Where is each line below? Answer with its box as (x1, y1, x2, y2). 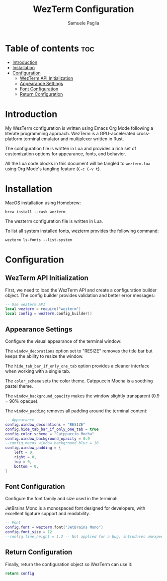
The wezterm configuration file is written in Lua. (5, 218, 103, 224)
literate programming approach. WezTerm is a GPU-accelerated (5, 130, 136, 136)
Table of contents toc (5, 42, 94, 54)
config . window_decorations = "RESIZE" (5, 422, 85, 427)
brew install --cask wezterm (5, 209, 66, 214)
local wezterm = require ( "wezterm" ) (5, 306, 81, 311)
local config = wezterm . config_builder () (5, 311, 92, 316)
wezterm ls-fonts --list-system (5, 237, 72, 243)
